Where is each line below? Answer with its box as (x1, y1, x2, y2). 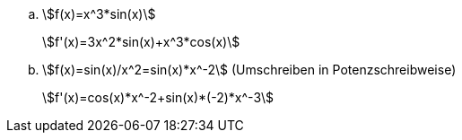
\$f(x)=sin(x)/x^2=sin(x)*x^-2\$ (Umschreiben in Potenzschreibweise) (42, 62, 457, 77)
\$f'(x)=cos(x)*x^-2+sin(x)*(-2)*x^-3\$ (42, 90, 275, 105)
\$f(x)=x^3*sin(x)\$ (42, 6, 156, 22)
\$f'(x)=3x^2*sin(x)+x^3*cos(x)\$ (42, 34, 240, 49)
